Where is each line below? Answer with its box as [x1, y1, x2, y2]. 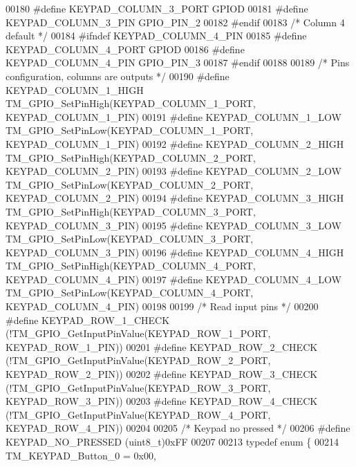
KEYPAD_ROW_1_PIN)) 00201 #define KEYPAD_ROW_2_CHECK [6, 339, 318, 354]
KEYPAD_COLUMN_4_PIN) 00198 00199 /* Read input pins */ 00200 [6, 299, 319, 314]
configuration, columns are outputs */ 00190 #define [6, 68, 229, 83]
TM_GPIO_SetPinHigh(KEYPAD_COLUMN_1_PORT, [6, 96, 256, 111]
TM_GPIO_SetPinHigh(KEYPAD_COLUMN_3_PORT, [6, 204, 256, 218]
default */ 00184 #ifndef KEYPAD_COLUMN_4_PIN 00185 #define [6, 28, 307, 43]
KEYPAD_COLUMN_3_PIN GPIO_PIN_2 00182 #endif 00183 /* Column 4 [6, 15, 345, 29]
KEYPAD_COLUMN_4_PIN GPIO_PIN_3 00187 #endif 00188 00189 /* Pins [6, 55, 350, 70]
